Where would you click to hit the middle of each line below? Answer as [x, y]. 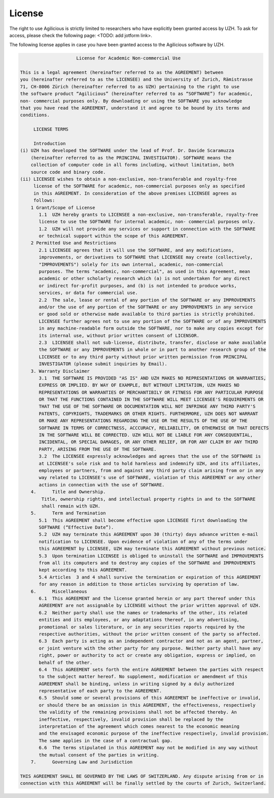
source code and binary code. [68, 172]
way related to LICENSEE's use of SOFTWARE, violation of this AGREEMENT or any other [150, 478]
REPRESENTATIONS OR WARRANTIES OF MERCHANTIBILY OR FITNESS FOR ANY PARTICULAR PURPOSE [151, 392]
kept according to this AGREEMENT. [83, 570]
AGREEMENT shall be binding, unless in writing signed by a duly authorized [136, 684]
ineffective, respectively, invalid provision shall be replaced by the [131, 719]
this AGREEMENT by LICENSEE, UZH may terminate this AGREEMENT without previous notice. [152, 549]
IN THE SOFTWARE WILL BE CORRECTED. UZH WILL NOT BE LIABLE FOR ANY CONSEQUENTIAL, [146, 435]
